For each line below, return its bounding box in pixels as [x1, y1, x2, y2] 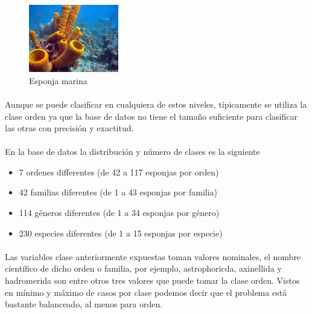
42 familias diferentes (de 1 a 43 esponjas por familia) [19, 186, 218, 198]
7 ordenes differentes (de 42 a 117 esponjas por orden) [19, 165, 219, 178]
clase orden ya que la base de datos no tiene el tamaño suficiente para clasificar [5, 110, 298, 122]
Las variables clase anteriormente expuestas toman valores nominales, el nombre [5, 250, 301, 263]
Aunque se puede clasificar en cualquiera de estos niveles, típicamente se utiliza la [5, 97, 307, 110]
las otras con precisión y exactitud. [5, 122, 134, 134]
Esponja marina [29, 74, 88, 87]
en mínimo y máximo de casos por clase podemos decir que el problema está [5, 286, 287, 298]
